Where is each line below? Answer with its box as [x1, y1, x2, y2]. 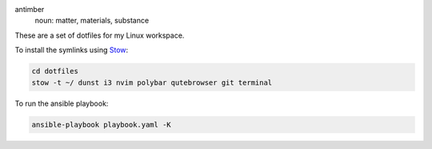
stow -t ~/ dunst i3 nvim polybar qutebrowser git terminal [31, 78, 273, 87]
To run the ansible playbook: [14, 99, 109, 108]
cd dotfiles [31, 66, 79, 76]
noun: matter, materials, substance [34, 16, 150, 26]
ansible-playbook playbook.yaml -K [31, 120, 171, 129]
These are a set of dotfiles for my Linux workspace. [14, 30, 185, 40]
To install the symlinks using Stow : [14, 45, 129, 55]
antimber [14, 5, 45, 14]
